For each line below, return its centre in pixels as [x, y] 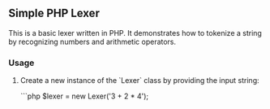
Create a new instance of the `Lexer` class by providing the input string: [139, 81]
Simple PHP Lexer [54, 13]
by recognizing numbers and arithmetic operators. [92, 41]
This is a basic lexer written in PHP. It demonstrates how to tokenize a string [135, 33]
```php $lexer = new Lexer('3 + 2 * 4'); [84, 96]
